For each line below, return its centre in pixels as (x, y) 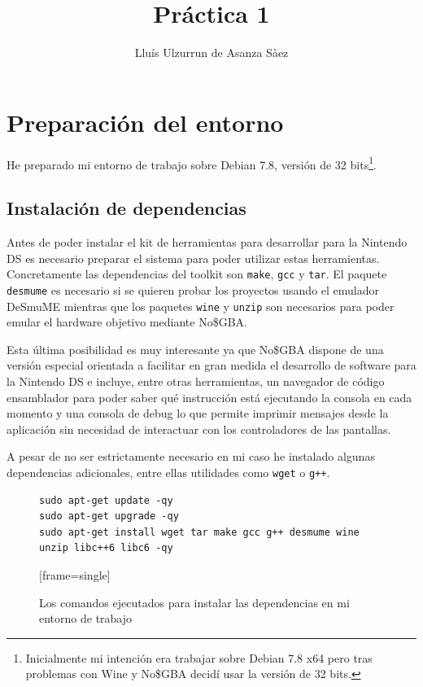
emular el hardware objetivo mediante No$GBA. (127, 322)
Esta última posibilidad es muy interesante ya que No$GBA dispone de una (195, 349)
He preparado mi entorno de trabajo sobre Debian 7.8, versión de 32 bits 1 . (192, 163)
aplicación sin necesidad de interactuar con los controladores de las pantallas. (199, 429)
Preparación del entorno (145, 122)
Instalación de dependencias (126, 208)
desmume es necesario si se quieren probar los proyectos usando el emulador (193, 289)
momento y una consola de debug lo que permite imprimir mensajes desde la (198, 413)
